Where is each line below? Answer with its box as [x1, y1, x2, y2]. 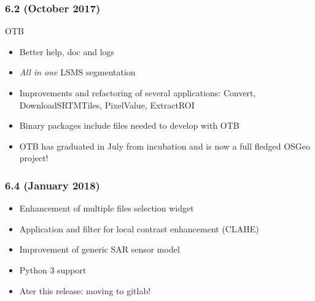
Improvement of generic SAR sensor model [19, 243, 180, 256]
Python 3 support [19, 263, 87, 276]
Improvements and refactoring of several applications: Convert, [19, 86, 256, 99]
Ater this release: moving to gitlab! [19, 284, 151, 297]
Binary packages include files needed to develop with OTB [19, 119, 239, 132]
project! [19, 151, 49, 164]
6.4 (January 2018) [5, 177, 100, 192]
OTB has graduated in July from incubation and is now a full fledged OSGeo [19, 139, 311, 152]
